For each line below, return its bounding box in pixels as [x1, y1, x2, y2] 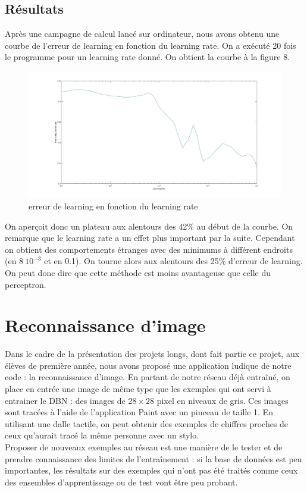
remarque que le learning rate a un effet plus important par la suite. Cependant [5, 231, 295, 244]
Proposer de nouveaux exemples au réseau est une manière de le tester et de [5, 441, 283, 453]
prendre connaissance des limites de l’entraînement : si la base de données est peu [5, 452, 302, 465]
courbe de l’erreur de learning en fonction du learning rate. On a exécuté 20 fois [5, 39, 296, 51]
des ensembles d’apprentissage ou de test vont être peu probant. [5, 475, 238, 488]
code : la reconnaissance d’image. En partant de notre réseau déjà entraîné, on [5, 371, 290, 383]
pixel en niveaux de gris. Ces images [156, 394, 289, 406]
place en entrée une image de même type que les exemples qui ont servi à [5, 383, 271, 395]
